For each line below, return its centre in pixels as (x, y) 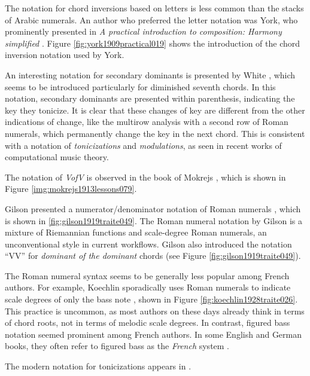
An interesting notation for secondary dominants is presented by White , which (150, 74)
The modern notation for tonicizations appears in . (98, 366)
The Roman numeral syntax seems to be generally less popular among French (147, 275)
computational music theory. (57, 157)
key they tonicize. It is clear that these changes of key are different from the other (155, 110)
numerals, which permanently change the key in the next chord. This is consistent (155, 133)
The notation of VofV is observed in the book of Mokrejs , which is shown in (145, 177)
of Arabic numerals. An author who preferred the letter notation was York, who (151, 19)
